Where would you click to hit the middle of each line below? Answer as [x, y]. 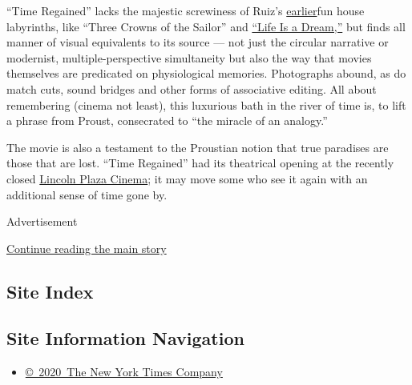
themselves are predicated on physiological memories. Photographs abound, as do [206, 73]
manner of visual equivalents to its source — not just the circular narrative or [198, 42]
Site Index [50, 291]
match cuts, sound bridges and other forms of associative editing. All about [192, 88]
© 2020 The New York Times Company [124, 372]
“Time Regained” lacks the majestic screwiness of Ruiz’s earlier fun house [186, 10]
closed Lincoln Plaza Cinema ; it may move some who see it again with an [187, 178]
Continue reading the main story [87, 248]
